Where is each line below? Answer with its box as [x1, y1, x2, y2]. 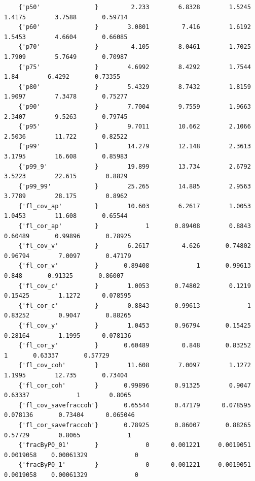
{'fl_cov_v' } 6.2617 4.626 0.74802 [18, 242, 251, 250]
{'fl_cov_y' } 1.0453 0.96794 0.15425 [18, 322, 251, 329]
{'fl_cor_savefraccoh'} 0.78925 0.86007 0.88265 [18, 421, 251, 429]
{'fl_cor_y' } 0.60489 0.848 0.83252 [18, 342, 251, 349]
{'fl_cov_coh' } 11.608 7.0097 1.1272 [18, 362, 251, 369]
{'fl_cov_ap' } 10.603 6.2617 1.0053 [18, 202, 251, 210]
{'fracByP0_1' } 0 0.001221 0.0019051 [18, 461, 251, 469]
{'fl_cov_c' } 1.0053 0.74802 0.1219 [18, 282, 251, 290]
